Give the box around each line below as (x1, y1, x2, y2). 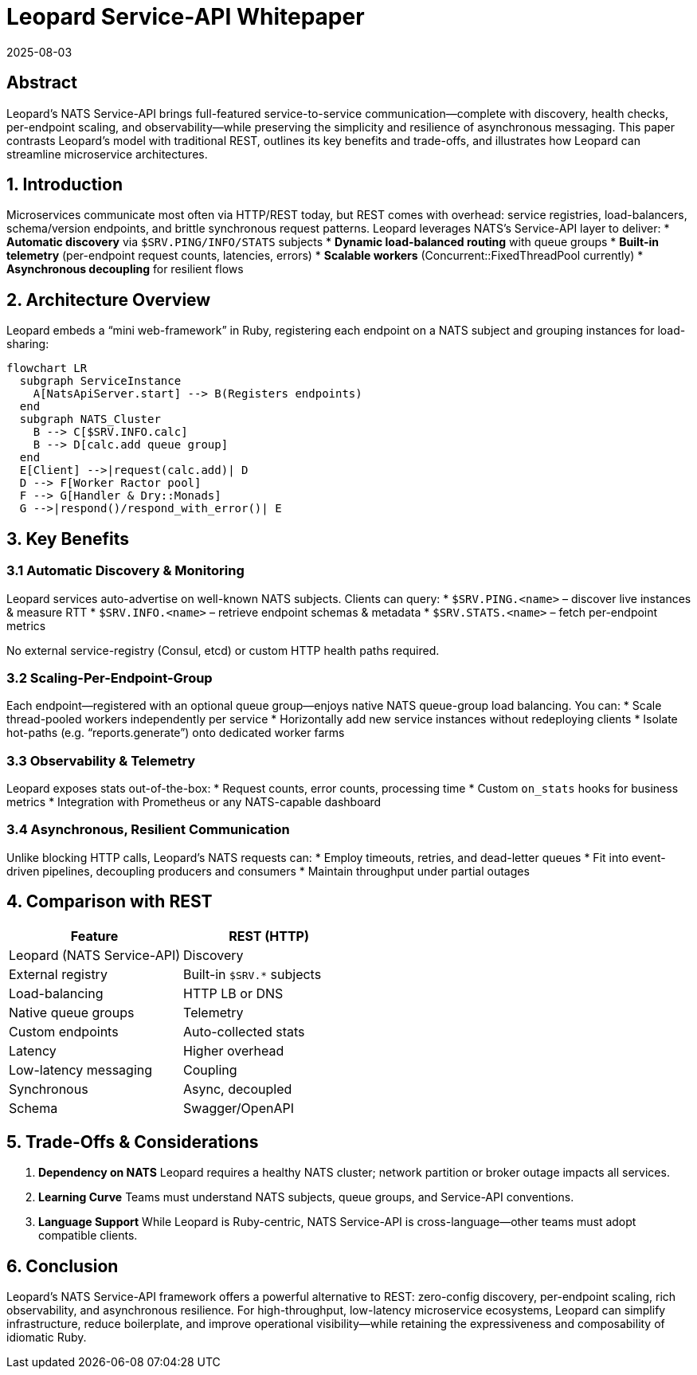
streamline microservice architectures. (6, 147, 208, 161)
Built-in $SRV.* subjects (183, 966, 322, 982)
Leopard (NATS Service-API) (9, 946, 181, 963)
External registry (9, 966, 108, 982)
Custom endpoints (9, 1023, 119, 1040)
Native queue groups (9, 1004, 135, 1020)
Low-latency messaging (9, 1061, 153, 1078)
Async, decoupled (183, 1080, 292, 1097)
